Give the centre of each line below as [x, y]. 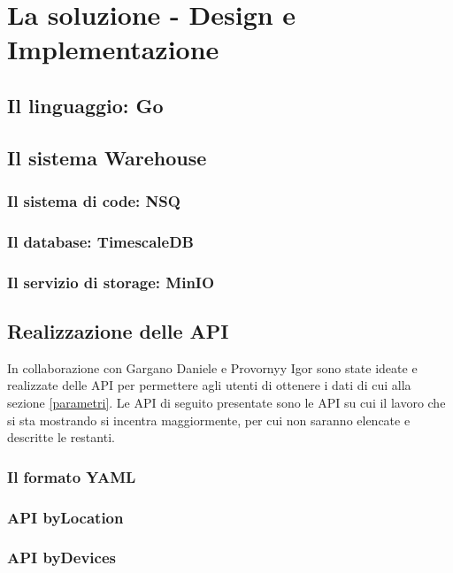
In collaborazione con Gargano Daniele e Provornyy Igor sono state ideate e [212, 367]
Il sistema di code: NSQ [94, 201]
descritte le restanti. [61, 437]
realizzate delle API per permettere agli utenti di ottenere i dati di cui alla [209, 385]
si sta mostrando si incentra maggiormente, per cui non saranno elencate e [209, 420]
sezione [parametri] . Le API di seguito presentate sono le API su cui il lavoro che [226, 403]
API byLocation [65, 517]
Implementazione [113, 49]
